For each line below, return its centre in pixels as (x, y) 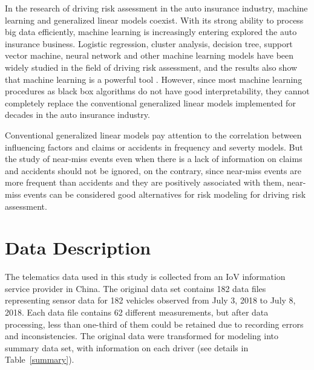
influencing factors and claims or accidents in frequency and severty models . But (154, 147)
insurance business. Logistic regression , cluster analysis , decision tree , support (149, 43)
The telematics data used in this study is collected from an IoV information (145, 277)
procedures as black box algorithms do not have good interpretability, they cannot (157, 91)
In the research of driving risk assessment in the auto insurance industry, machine (156, 8)
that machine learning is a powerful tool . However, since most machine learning (154, 79)
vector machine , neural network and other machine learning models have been (149, 55)
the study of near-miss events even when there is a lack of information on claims (154, 159)
